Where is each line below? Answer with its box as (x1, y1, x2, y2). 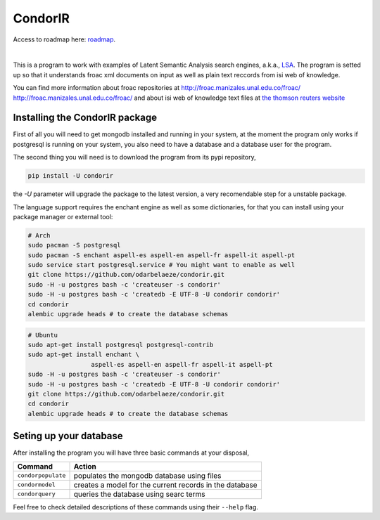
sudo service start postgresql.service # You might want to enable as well (27, 261, 296, 269)
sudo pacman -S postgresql (27, 241, 121, 249)
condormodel (17, 481, 56, 488)
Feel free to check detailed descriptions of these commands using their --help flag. (13, 502, 258, 511)
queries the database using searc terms (73, 489, 205, 499)
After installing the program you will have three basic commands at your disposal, (13, 448, 250, 457)
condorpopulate (17, 472, 66, 479)
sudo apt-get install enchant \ (27, 351, 140, 358)
